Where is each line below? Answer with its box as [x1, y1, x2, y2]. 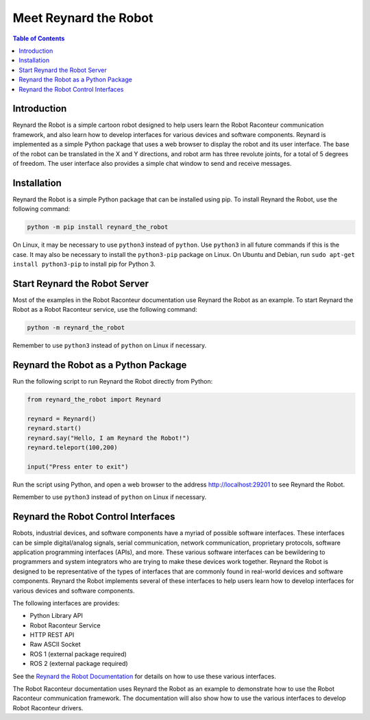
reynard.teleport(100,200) [27, 444, 118, 451]
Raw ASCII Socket [29, 641, 82, 649]
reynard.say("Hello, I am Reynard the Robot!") [27, 434, 190, 442]
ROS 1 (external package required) [29, 649, 127, 658]
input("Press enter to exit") [27, 462, 129, 471]
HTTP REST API [29, 631, 75, 639]
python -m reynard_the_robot [27, 324, 125, 332]
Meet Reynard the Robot [12, 10, 153, 25]
